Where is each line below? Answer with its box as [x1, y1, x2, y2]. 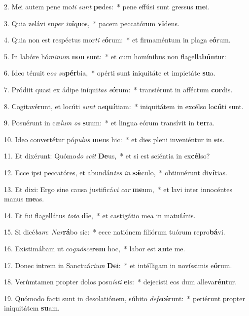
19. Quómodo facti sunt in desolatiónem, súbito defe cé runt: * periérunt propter [4, 293, 245, 303]
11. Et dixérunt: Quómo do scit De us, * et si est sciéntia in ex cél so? [4, 151, 210, 161]
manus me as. [4, 194, 44, 204]
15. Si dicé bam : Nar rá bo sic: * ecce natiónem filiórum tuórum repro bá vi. [4, 227, 225, 237]
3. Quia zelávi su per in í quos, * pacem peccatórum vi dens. [4, 18, 179, 28]
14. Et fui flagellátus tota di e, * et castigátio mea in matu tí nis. [4, 210, 196, 220]
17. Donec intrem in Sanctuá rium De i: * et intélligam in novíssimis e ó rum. [4, 260, 232, 270]
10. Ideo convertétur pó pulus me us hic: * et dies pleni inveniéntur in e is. [4, 134, 225, 144]
